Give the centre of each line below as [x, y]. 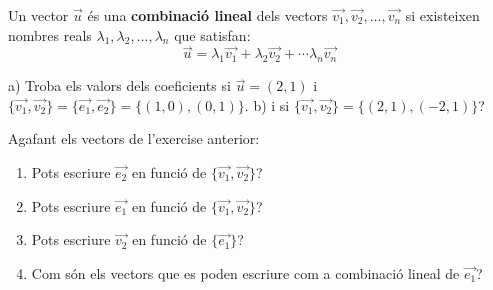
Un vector [38, 15]
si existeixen [442, 15]
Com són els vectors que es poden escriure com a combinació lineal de [245, 272]
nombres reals [50, 34]
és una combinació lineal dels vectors [207, 15]
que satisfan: [212, 34]
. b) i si [267, 104]
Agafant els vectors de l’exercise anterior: [134, 138]
